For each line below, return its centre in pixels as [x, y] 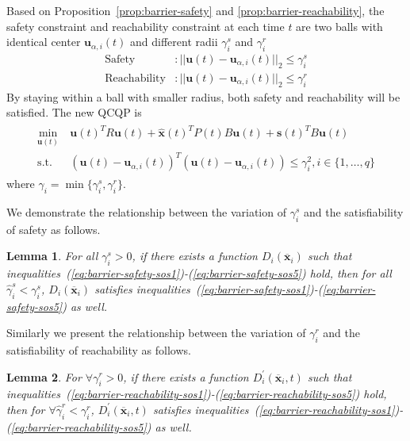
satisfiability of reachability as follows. [99, 349]
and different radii [174, 42]
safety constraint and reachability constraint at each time [146, 26]
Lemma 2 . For [44, 376]
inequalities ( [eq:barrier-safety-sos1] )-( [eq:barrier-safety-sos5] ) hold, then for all [199, 273]
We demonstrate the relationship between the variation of [146, 211]
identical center [44, 42]
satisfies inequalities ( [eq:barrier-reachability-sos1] [274, 409]
